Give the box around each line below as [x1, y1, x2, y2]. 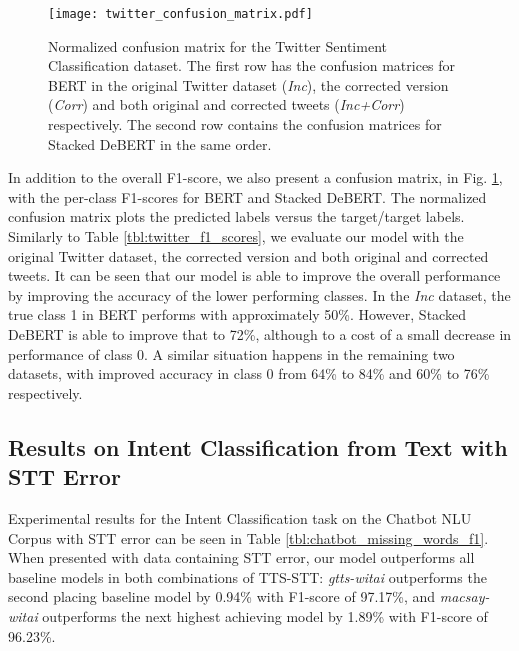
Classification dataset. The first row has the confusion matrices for [48, 55, 456, 76]
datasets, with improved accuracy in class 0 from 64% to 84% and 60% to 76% [8, 363, 490, 384]
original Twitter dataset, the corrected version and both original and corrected [8, 245, 489, 266]
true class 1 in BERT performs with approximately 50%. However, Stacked [8, 304, 466, 325]
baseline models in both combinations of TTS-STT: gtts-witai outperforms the [8, 566, 487, 587]
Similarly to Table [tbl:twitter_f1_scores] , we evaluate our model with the [8, 226, 464, 246]
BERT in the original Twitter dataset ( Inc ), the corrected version [48, 74, 449, 95]
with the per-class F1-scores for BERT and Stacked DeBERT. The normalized [8, 186, 487, 207]
